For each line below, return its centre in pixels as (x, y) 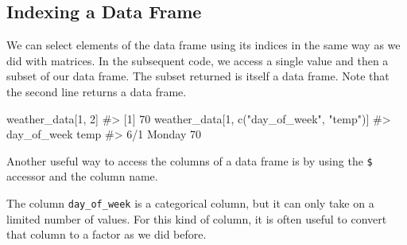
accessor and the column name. (82, 176)
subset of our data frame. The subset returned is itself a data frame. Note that (198, 76)
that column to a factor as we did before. (107, 234)
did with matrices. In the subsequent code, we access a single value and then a (198, 60)
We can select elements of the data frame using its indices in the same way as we (203, 45)
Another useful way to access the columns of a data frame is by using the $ (190, 160)
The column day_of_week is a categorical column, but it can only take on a (190, 203)
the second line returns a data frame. (97, 91)
